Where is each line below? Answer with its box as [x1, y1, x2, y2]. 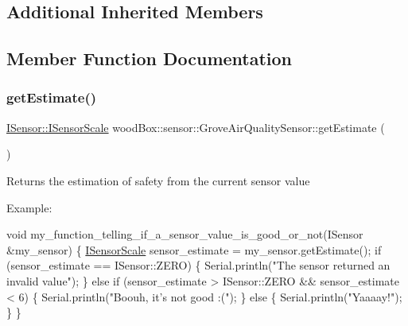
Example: [6, 199, 52, 215]
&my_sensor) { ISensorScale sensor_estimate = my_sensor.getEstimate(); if [6, 241, 382, 258]
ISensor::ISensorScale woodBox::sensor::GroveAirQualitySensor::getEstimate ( [6, 118, 385, 135]
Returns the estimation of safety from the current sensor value [6, 172, 310, 188]
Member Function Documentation [6, 46, 293, 71]
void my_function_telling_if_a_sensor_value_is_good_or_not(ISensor [6, 226, 363, 243]
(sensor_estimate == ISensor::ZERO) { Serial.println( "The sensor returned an [6, 257, 391, 274]
